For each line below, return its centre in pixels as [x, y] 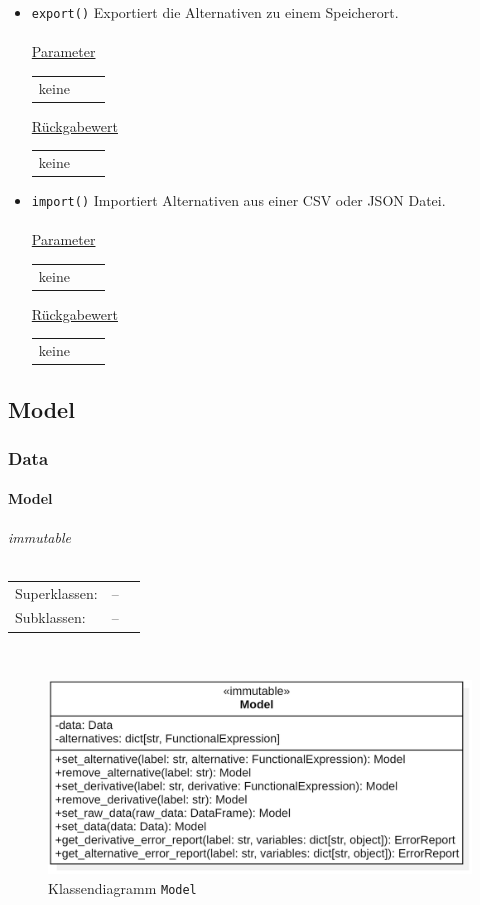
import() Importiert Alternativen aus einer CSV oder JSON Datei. [238, 200]
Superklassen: [56, 592]
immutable [39, 536]
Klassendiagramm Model [122, 887]
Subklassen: [50, 617]
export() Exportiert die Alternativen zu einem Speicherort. [215, 12]
